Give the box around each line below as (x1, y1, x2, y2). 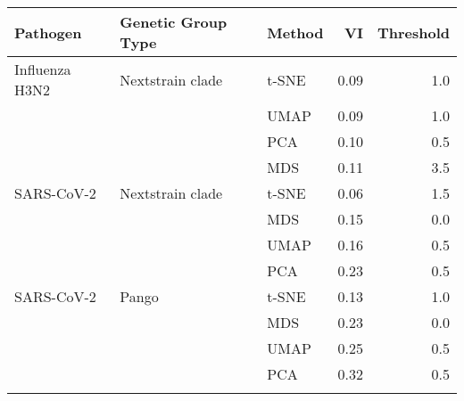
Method (267, 21, 324, 43)
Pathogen (14, 21, 82, 43)
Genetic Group (120, 12, 228, 32)
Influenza (14, 59, 71, 79)
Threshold (377, 21, 450, 43)
